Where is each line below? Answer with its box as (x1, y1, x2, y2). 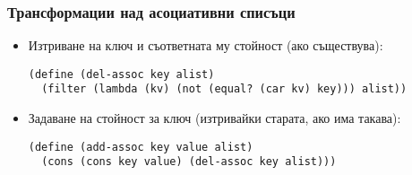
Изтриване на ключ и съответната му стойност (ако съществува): (28, 36, 383, 55)
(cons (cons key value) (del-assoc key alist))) (41, 155, 337, 169)
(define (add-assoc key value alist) (28, 140, 253, 153)
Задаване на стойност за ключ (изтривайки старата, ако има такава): (28, 109, 401, 127)
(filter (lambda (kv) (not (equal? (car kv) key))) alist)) (41, 83, 408, 96)
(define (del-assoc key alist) (28, 67, 215, 81)
